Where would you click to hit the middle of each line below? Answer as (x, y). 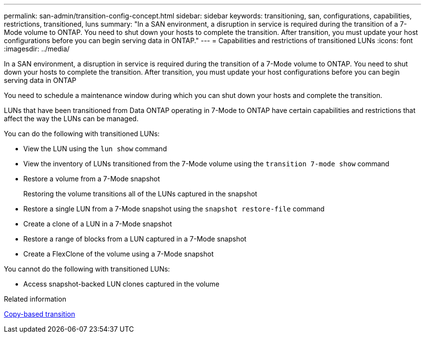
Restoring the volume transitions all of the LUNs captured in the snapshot (140, 194)
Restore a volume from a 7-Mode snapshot (92, 179)
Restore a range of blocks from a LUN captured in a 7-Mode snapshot (135, 239)
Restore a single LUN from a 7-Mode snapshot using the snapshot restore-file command (174, 209)
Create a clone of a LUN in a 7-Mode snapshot (98, 224)
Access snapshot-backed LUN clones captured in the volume (122, 284)
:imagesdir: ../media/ (37, 49)
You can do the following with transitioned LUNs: (82, 134)
